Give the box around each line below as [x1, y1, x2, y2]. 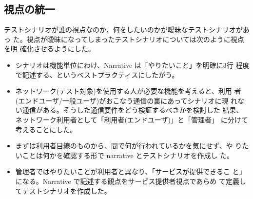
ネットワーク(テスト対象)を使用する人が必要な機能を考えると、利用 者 [15, 86, 241, 96]
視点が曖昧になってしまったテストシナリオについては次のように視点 [26, 34, 244, 44]
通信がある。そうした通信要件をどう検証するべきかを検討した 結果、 [22, 105, 243, 115]
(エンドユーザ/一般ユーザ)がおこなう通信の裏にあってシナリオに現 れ [15, 95, 238, 105]
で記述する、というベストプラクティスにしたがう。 [15, 69, 179, 80]
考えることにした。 [15, 124, 77, 134]
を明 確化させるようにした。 [4, 43, 95, 54]
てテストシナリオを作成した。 [15, 185, 111, 196]
